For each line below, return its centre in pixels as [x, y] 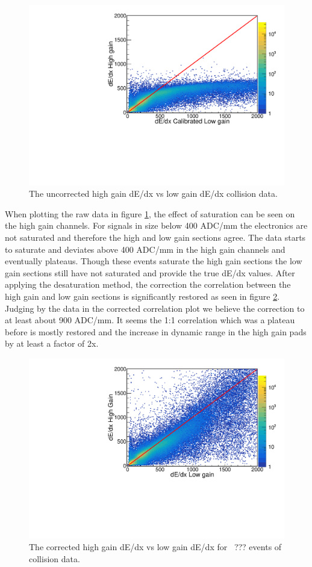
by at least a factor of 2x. [52, 343]
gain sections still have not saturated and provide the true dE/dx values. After [150, 272]
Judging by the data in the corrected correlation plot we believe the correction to [155, 308]
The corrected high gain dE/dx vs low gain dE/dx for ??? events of [155, 547]
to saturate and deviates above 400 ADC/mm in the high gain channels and [145, 249]
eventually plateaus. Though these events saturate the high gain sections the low [154, 261]
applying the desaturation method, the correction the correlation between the [148, 284]
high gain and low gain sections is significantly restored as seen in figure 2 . [142, 296]
